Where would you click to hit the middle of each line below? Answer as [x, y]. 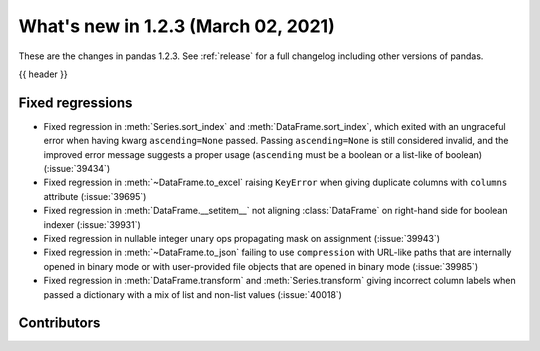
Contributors [59, 323]
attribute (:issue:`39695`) [95, 196]
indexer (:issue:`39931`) [92, 224]
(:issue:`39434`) [76, 169]
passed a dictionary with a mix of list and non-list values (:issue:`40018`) [192, 294]
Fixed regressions [75, 102]
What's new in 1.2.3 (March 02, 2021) [176, 26]
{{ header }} [43, 74]
